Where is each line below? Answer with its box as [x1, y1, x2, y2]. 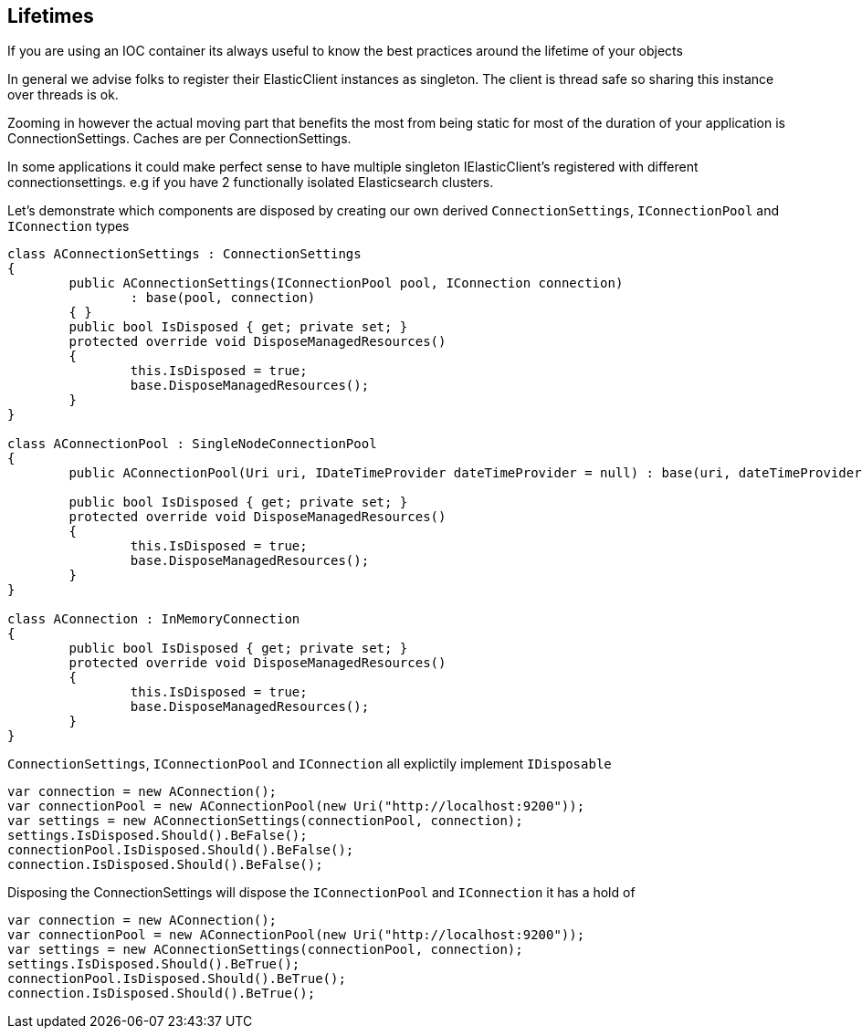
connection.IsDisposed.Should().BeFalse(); [7, 857, 323, 873]
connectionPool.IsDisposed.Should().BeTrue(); [7, 971, 346, 987]
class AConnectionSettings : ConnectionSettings [7, 246, 362, 262]
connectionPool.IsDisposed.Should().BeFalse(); [7, 842, 354, 858]
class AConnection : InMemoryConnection [7, 612, 300, 627]
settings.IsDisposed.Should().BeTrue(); [7, 957, 300, 972]
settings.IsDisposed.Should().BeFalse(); [7, 828, 308, 843]
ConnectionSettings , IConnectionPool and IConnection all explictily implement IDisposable [7, 756, 612, 772]
